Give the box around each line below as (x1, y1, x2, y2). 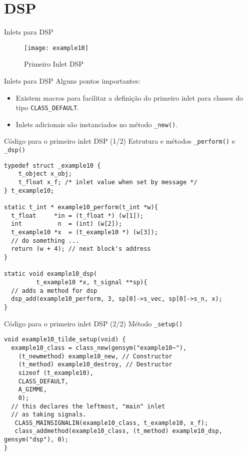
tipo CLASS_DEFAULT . (15, 102, 79, 113)
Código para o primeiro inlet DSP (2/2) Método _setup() (4, 318, 183, 328)
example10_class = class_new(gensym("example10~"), (11, 344, 187, 351)
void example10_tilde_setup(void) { (4, 336, 126, 343)
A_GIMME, (18, 386, 47, 393)
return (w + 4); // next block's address (11, 245, 151, 253)
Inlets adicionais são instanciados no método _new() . (15, 119, 178, 129)
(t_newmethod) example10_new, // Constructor (18, 352, 172, 360)
